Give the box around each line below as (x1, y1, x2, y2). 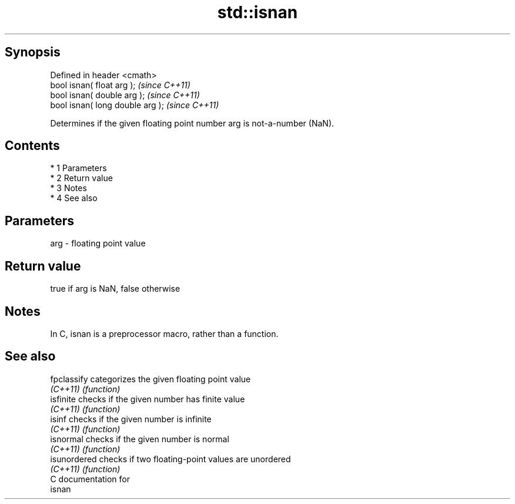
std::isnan (217, 2, 298, 22)
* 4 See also (50, 193, 98, 203)
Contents (5, 138, 60, 153)
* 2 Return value (50, 173, 113, 183)
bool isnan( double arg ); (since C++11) (50, 89, 200, 100)
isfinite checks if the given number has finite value (50, 393, 245, 404)
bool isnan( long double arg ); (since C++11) (50, 99, 219, 110)
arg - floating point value (50, 238, 146, 249)
